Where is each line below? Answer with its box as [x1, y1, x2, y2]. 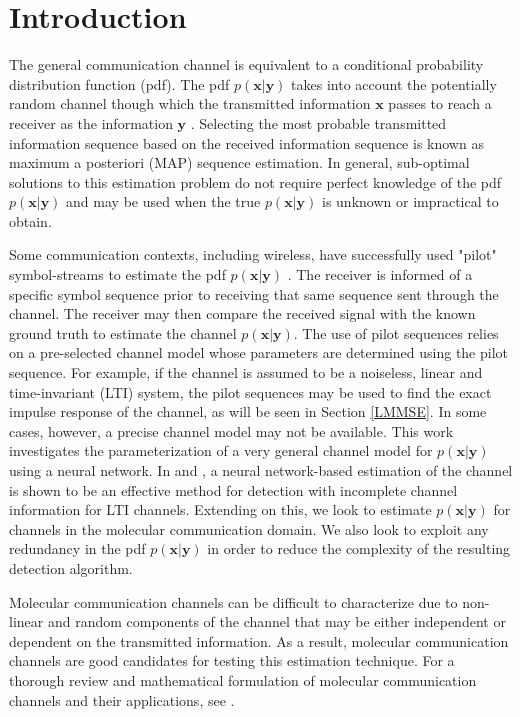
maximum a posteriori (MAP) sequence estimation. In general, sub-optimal [9, 152, 470, 173]
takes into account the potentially [291, 73, 497, 94]
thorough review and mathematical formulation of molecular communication [9, 669, 477, 690]
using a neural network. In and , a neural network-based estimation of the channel [9, 460, 513, 480]
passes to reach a [388, 93, 492, 114]
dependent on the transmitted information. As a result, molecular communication [9, 630, 509, 651]
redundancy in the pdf [9, 538, 146, 559]
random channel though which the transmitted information [9, 93, 371, 114]
